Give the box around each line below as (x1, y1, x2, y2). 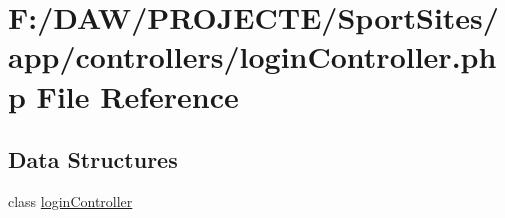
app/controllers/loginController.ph (8, 36, 497, 77)
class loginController (8, 190, 133, 211)
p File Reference (8, 75, 239, 116)
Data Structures (8, 144, 178, 175)
